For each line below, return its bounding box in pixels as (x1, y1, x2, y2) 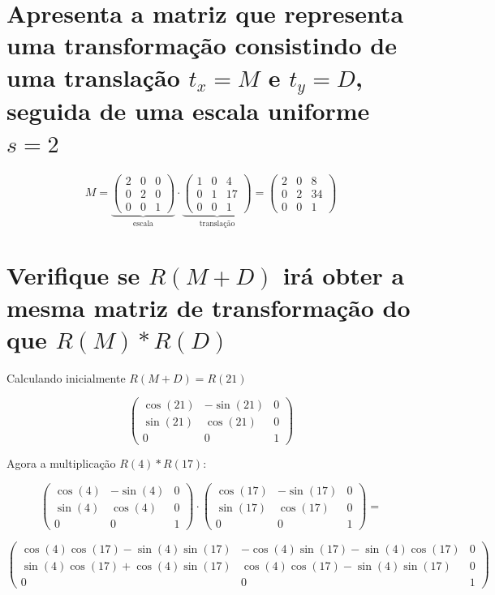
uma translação (6, 60, 180, 93)
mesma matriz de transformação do (6, 290, 411, 323)
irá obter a (282, 259, 405, 292)
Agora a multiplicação (6, 455, 116, 472)
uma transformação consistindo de (6, 28, 397, 62)
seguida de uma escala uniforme (6, 94, 370, 127)
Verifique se (6, 259, 140, 292)
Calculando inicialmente (6, 369, 126, 386)
